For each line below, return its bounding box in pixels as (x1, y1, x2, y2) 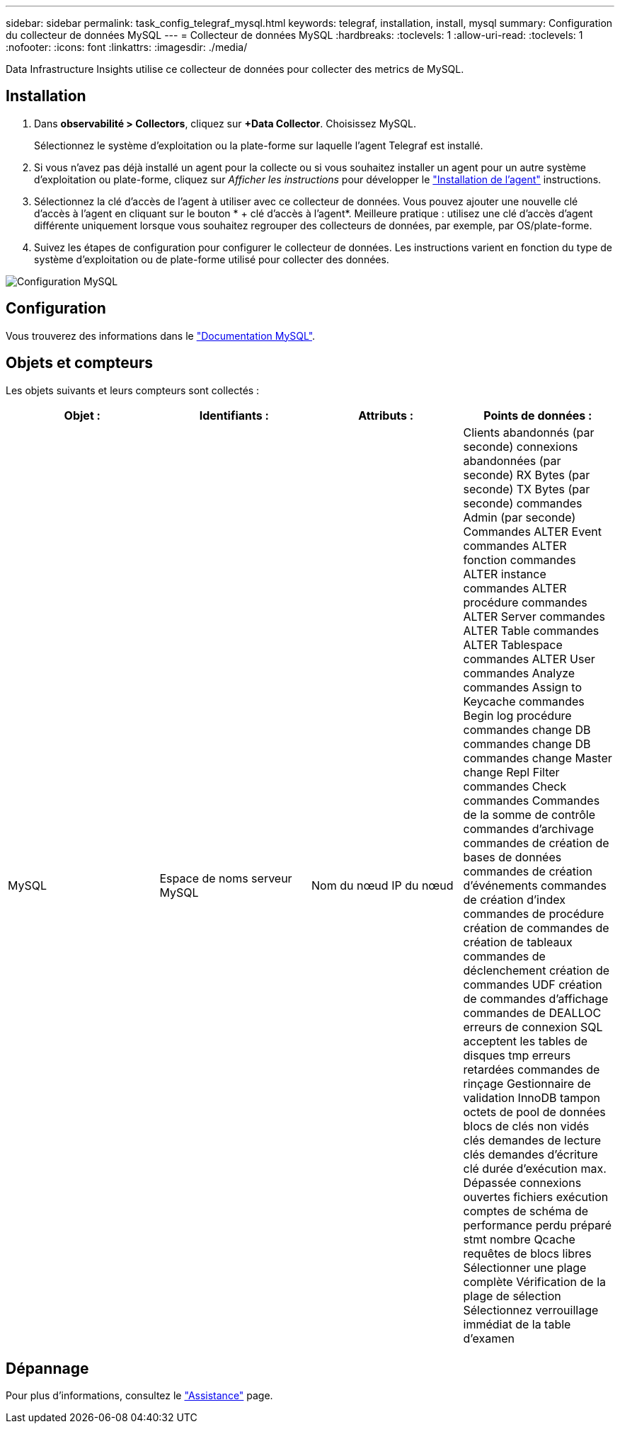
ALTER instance (463, 566, 546, 581)
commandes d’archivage (463, 821, 595, 836)
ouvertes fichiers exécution (463, 1189, 609, 1204)
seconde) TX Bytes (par (463, 481, 590, 496)
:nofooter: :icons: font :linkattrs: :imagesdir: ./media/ (6, 41, 248, 53)
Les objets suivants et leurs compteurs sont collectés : (6, 384, 260, 396)
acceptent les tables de (463, 1033, 587, 1048)
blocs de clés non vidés (463, 1118, 590, 1133)
